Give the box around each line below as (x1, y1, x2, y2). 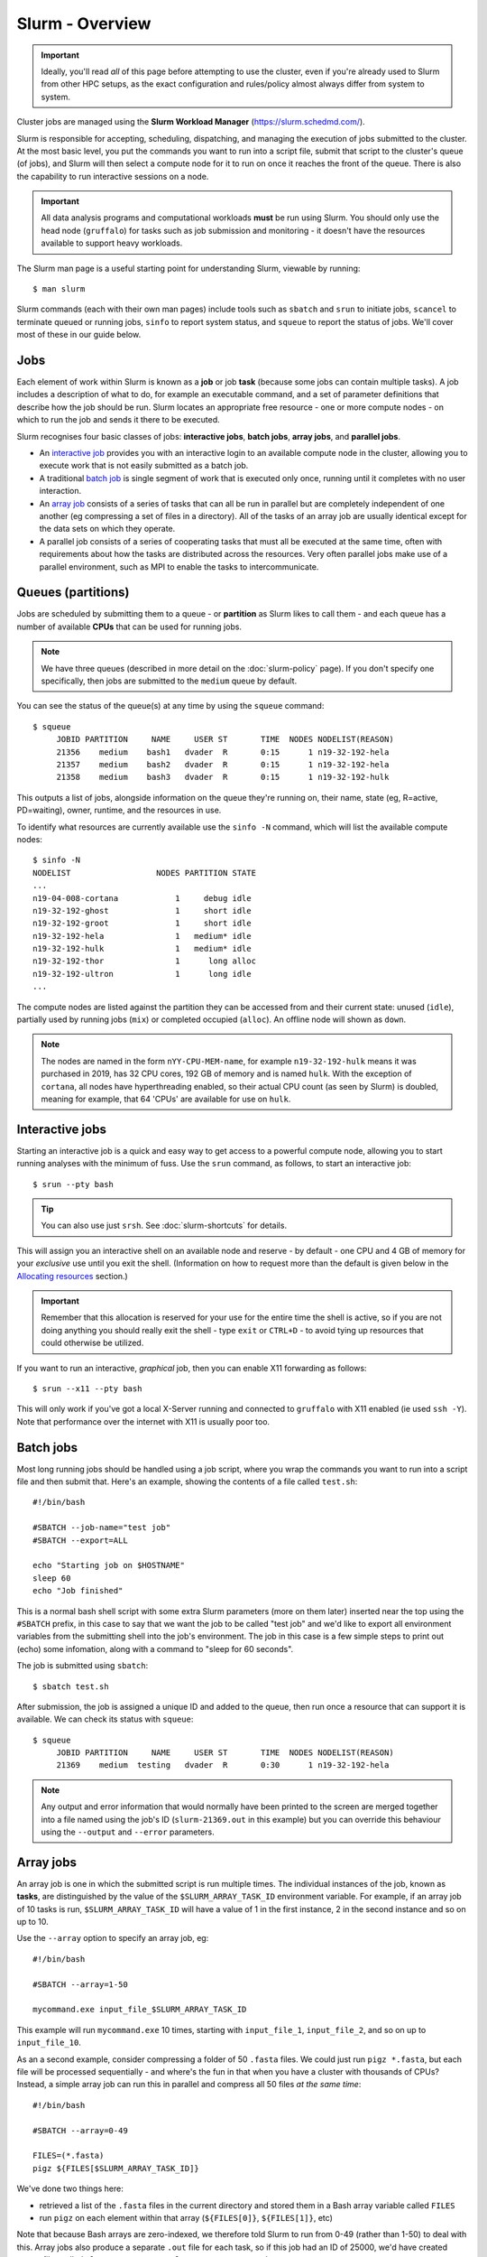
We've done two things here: (16, 2183, 124, 2194)
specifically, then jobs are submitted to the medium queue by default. (41, 675, 298, 686)
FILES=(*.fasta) (32, 2150, 105, 2161)
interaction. (39, 486, 82, 497)
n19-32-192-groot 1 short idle (32, 918, 252, 929)
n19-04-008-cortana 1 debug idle (32, 893, 252, 903)
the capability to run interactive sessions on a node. (16, 171, 209, 181)
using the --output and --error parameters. (41, 1826, 216, 1837)
